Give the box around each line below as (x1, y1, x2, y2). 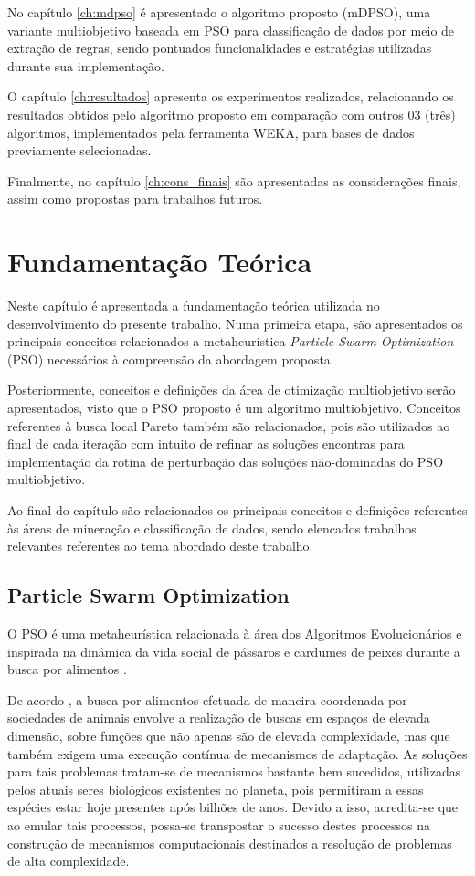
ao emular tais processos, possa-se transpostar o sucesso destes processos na (7, 815, 431, 834)
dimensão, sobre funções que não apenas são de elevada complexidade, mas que (7, 725, 450, 744)
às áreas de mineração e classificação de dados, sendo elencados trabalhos (7, 518, 417, 537)
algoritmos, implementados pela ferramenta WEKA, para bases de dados (7, 122, 415, 142)
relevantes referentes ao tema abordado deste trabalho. (7, 536, 313, 555)
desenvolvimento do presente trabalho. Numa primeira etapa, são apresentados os (7, 313, 463, 332)
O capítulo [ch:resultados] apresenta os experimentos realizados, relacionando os (7, 87, 454, 106)
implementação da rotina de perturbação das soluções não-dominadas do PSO (7, 451, 444, 470)
